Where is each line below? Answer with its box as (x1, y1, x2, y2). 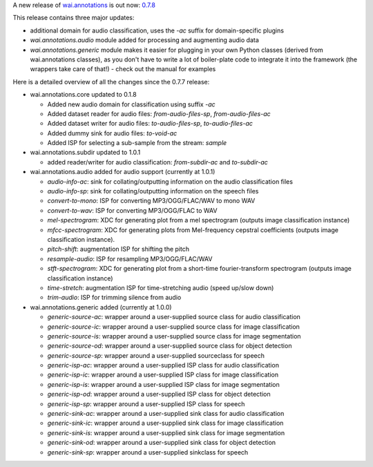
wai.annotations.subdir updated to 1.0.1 (30, 149, 141, 157)
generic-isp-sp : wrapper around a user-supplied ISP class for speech (47, 399, 245, 408)
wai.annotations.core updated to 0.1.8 (30, 90, 137, 99)
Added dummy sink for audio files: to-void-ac (47, 128, 178, 137)
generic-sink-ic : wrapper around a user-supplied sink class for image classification (47, 419, 284, 428)
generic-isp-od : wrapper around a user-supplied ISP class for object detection (47, 390, 271, 399)
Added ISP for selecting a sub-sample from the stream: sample (47, 139, 227, 147)
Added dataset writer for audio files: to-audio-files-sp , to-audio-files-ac (47, 120, 254, 128)
